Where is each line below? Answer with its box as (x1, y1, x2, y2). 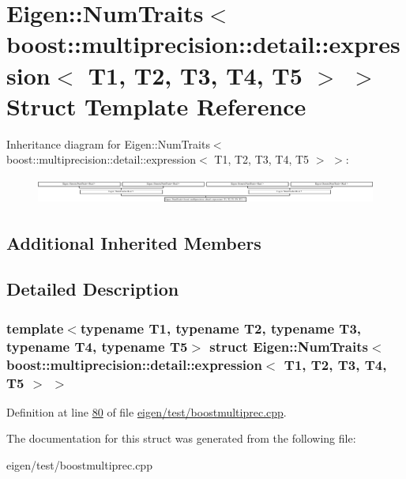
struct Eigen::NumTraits (209, 336, 368, 356)
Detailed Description (6, 277, 179, 301)
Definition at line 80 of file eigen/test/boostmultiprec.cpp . (6, 403, 287, 420)
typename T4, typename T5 (6, 336, 188, 356)
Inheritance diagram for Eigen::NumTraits (6, 135, 210, 152)
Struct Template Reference (6, 89, 306, 122)
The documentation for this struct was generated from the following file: (6, 430, 356, 447)
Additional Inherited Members (6, 230, 261, 255)
